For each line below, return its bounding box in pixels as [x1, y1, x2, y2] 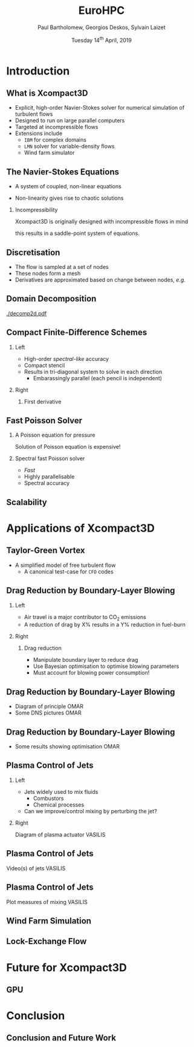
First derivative [24, 398, 62, 405]
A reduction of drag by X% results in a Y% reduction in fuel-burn [24, 621, 186, 629]
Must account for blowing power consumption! [33, 669, 150, 676]
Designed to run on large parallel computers [15, 117, 125, 124]
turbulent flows [15, 110, 53, 118]
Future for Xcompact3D [6, 960, 127, 974]
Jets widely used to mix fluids [24, 788, 99, 795]
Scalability [6, 497, 47, 507]
